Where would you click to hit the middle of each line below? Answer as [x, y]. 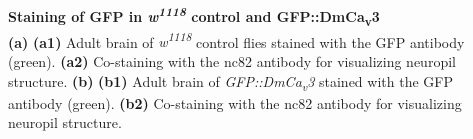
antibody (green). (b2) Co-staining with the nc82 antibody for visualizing [235, 102]
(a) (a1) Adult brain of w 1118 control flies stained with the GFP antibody [236, 40]
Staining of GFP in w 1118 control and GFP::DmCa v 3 [194, 16]
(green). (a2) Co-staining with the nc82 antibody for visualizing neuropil [232, 61]
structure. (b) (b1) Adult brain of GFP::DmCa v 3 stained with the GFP [230, 82]
